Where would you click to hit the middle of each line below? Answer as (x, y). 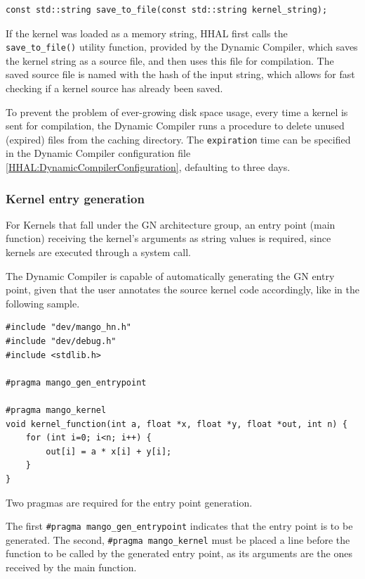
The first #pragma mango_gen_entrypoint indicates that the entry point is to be (179, 526)
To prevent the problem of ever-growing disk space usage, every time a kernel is (177, 112)
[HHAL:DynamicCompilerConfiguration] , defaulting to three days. (148, 167)
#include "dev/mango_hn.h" (68, 327)
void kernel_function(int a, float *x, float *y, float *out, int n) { (177, 424)
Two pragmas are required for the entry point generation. (129, 502)
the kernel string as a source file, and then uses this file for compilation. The (170, 60)
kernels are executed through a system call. (98, 252)
